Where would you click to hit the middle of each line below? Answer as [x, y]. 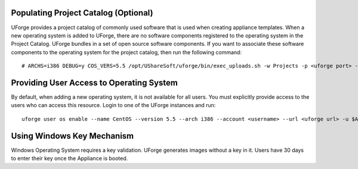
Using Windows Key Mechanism [72, 136]
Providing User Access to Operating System [95, 82]
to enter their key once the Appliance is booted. [70, 158]
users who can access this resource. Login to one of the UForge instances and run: [113, 105]
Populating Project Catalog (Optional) [82, 13]
